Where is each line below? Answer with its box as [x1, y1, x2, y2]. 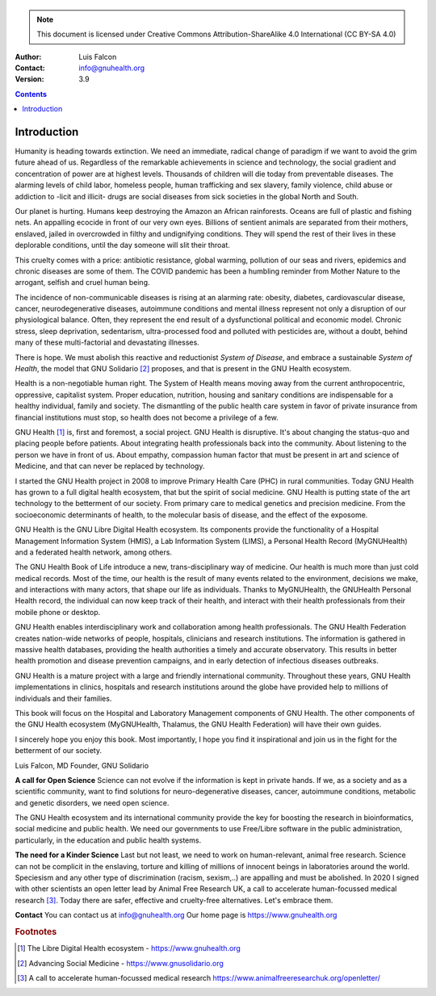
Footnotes [15, 927, 57, 937]
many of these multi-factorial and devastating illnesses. [15, 337, 199, 347]
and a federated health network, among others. [15, 547, 173, 557]
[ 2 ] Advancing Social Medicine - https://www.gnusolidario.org [17, 958, 224, 968]
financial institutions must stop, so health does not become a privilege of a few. [15, 412, 279, 422]
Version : [15, 74, 44, 84]
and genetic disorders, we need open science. [15, 797, 170, 807]
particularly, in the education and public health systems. [15, 835, 202, 845]
